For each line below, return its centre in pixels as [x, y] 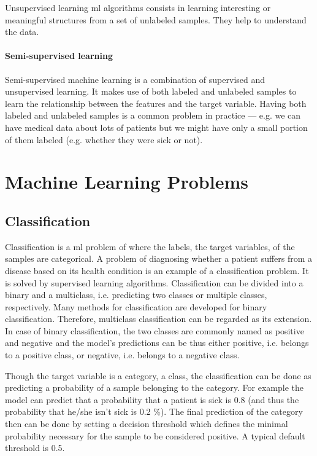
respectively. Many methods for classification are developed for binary [136, 306]
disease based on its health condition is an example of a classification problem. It [157, 270]
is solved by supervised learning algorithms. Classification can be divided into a [154, 282]
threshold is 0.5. [35, 448]
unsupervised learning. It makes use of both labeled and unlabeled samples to [151, 91]
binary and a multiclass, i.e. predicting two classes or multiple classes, [136, 295]
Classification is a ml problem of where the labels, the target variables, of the [150, 246]
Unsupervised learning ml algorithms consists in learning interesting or [138, 7]
